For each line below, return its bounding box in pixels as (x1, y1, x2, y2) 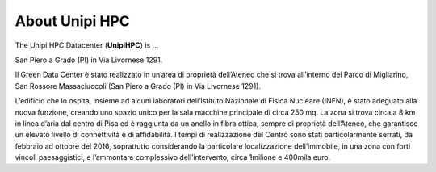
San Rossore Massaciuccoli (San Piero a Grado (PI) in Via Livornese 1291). (15, 81, 262, 90)
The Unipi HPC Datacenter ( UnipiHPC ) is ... (15, 40, 159, 50)
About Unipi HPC (15, 12, 131, 30)
